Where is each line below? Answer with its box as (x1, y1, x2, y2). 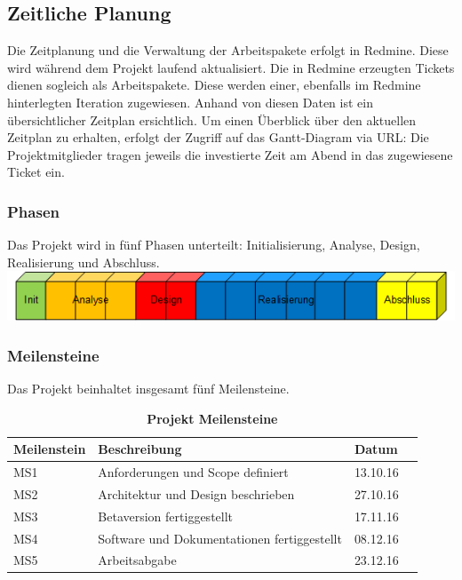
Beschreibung (98, 440, 182, 458)
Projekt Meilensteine (147, 409, 278, 427)
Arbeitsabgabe (98, 551, 177, 569)
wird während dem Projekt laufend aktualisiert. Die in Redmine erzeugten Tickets (7, 58, 455, 76)
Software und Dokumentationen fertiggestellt (98, 528, 342, 547)
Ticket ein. (7, 163, 65, 181)
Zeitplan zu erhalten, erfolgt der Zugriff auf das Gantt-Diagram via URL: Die (7, 128, 429, 147)
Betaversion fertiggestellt (98, 506, 234, 525)
